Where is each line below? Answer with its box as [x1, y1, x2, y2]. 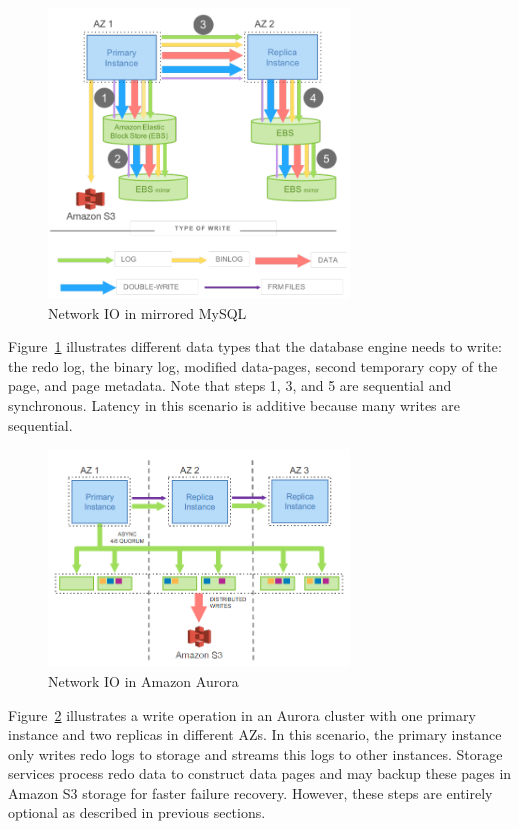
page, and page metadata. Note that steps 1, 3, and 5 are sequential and [8, 375, 452, 396]
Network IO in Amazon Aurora [48, 670, 239, 691]
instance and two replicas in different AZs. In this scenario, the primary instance [8, 724, 502, 745]
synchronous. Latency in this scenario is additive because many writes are [8, 394, 460, 415]
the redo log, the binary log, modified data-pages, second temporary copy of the [8, 355, 498, 376]
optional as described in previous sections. [8, 802, 266, 823]
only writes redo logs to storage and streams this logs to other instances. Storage [8, 743, 503, 764]
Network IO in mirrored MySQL [48, 302, 247, 323]
